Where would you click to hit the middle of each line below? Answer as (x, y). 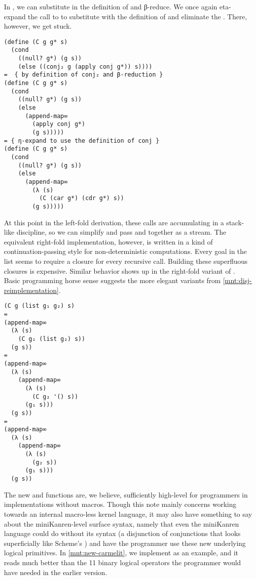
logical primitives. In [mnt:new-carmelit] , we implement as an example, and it (121, 553)
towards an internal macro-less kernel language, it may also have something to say (128, 514)
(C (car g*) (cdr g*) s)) (82, 198)
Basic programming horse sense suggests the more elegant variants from (112, 280)
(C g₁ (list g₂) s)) (52, 339)
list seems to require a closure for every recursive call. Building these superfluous (126, 261)
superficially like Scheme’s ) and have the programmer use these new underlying (125, 543)
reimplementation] (31, 290)
